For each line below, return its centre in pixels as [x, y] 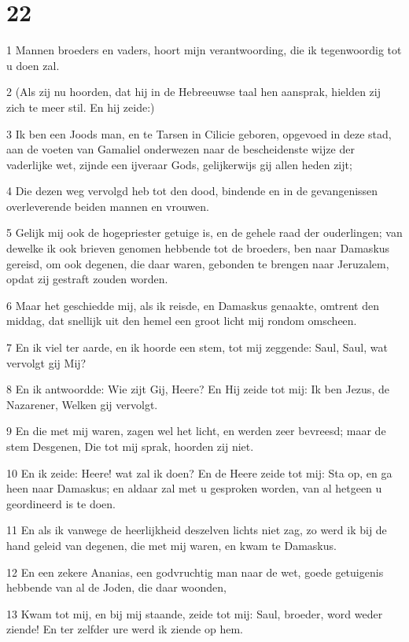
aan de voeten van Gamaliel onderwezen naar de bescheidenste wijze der [181, 149]
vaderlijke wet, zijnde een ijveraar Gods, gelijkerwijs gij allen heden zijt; [179, 164]
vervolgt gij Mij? [46, 362]
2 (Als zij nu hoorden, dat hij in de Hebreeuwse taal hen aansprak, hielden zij [193, 92]
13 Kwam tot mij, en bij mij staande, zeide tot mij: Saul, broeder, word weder [195, 613]
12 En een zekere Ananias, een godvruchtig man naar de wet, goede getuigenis [195, 572]
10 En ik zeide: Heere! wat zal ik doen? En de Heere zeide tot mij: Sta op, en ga [199, 472]
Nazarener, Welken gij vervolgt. [82, 404]
